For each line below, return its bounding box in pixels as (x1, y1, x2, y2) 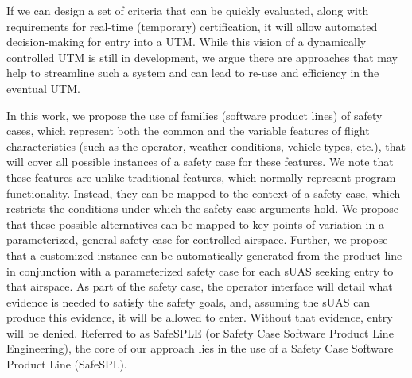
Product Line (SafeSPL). (6, 356, 127, 372)
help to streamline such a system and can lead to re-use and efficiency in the (6, 64, 379, 81)
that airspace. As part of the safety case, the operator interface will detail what (6, 278, 393, 295)
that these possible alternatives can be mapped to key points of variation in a (6, 215, 384, 232)
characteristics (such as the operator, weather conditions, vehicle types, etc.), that (6, 137, 406, 154)
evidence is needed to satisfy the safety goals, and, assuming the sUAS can (6, 293, 371, 310)
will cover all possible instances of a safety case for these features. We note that (6, 153, 394, 170)
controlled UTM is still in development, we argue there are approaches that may (6, 48, 398, 65)
